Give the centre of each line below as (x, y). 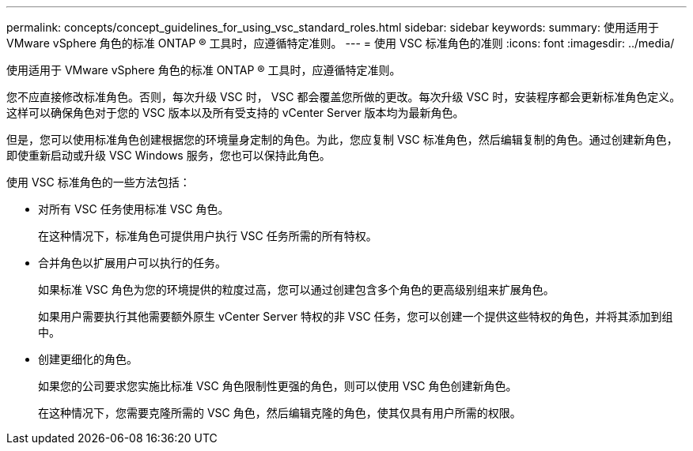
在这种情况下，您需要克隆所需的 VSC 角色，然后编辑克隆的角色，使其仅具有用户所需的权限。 (280, 413)
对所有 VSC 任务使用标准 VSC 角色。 (134, 209)
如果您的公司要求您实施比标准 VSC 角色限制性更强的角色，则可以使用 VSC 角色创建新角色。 (278, 386)
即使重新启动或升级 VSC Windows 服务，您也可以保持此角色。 (169, 155)
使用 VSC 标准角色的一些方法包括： (98, 182)
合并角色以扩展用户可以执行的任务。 (132, 263)
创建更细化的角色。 (88, 359)
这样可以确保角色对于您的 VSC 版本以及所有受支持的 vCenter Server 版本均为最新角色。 (235, 113)
